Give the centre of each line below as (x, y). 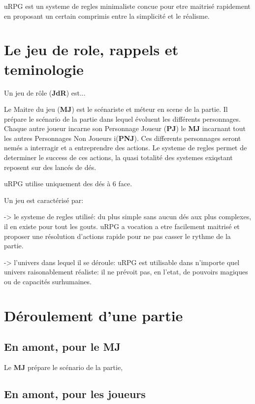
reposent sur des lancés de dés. (50, 167)
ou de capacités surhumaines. (48, 281)
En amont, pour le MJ (62, 347)
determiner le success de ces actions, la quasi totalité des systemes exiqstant (118, 157)
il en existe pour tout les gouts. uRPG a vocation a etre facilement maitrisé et (122, 226)
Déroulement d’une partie (94, 315)
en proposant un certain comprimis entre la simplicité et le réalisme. (107, 16)
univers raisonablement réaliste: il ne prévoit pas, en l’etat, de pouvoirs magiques (126, 272)
